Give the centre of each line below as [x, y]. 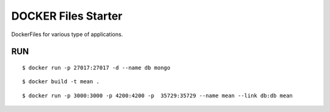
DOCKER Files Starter [67, 16]
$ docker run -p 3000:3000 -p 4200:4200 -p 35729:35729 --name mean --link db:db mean [158, 95]
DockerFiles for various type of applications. [67, 34]
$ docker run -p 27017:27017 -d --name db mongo [96, 68]
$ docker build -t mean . [61, 82]
